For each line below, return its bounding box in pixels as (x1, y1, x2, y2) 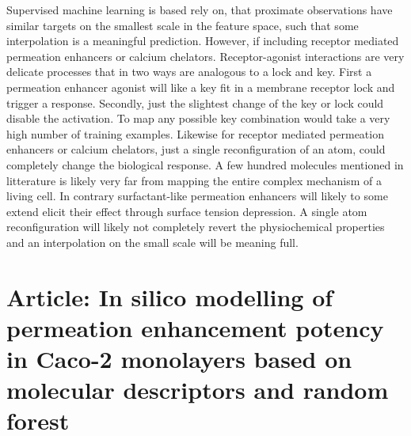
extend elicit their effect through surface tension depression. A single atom (6, 203, 367, 219)
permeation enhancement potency (6, 311, 384, 343)
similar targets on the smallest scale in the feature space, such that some (6, 17, 359, 33)
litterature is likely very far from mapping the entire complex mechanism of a (6, 172, 382, 188)
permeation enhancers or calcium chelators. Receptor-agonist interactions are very (6, 47, 405, 64)
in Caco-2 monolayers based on (6, 343, 352, 375)
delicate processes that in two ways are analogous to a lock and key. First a (6, 63, 372, 80)
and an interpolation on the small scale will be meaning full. (6, 233, 299, 250)
